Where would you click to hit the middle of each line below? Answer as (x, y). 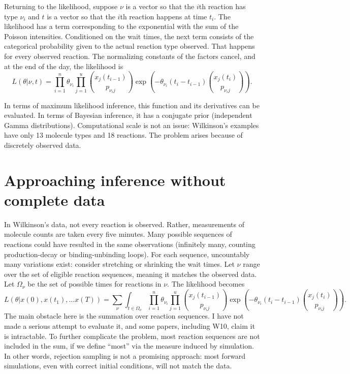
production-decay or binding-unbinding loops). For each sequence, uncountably (127, 254)
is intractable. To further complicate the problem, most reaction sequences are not (132, 336)
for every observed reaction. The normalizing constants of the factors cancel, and (130, 56)
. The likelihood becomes (206, 284)
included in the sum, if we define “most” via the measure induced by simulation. (129, 346)
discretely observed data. (43, 145)
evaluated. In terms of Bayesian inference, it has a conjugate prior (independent (128, 115)
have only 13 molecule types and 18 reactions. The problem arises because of (123, 135)
